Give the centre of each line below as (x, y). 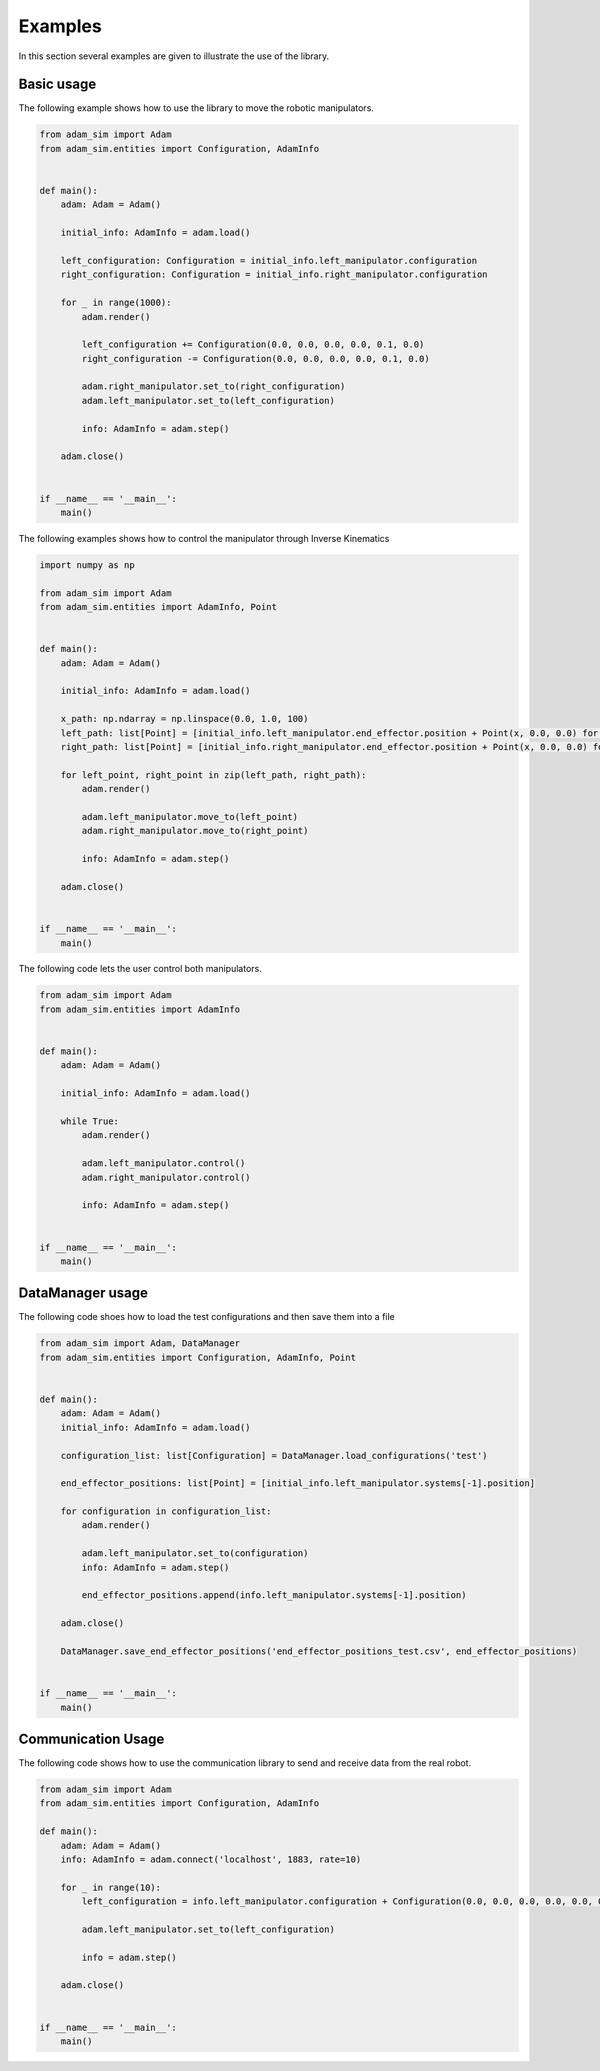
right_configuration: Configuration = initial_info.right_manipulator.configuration (274, 274)
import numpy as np (87, 564)
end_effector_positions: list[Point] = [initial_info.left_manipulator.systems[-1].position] (297, 1483)
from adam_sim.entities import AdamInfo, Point (158, 607)
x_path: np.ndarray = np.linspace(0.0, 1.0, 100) (184, 719)
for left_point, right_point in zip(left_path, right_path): (213, 774)
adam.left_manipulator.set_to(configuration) (195, 1553)
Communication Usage (91, 1738)
